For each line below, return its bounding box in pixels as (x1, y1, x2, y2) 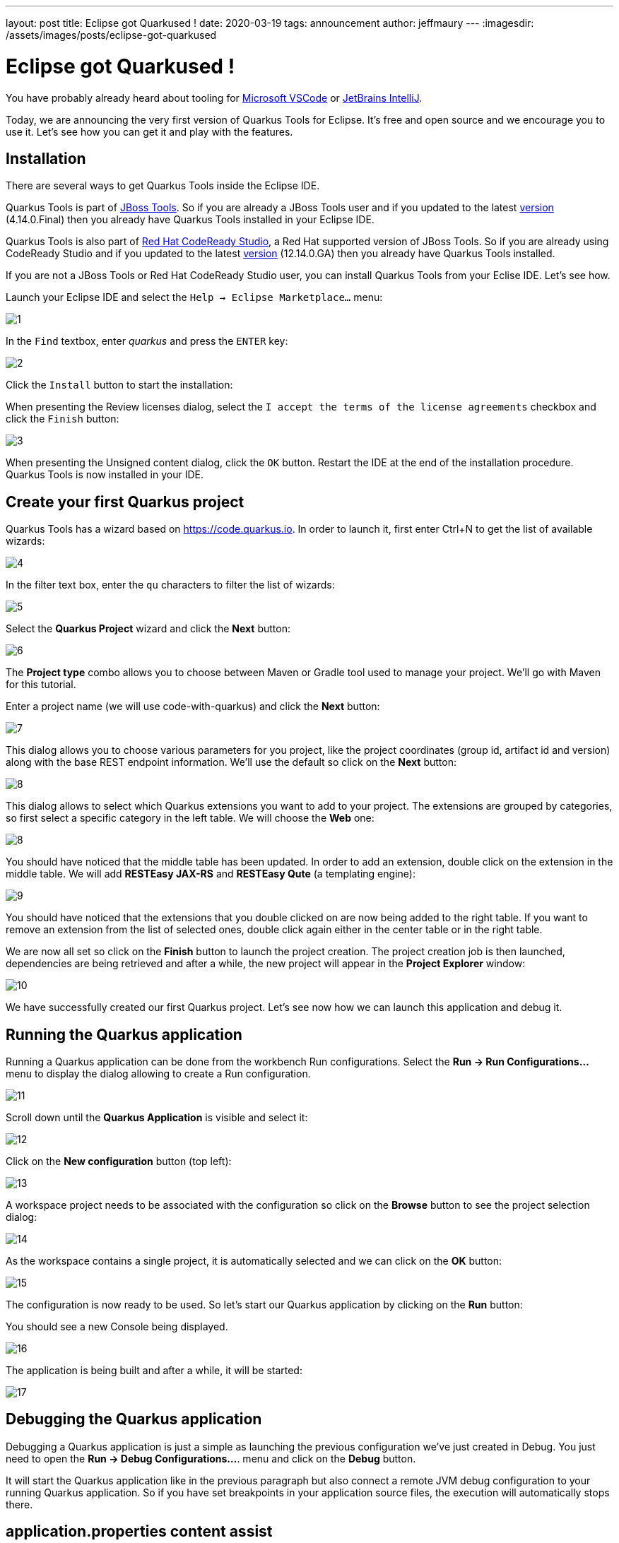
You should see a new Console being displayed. (6, 1320, 228, 1333)
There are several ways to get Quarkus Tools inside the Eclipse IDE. (6, 179, 320, 192)
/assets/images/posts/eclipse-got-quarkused (6, 29, 217, 41)
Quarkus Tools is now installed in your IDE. (6, 468, 204, 481)
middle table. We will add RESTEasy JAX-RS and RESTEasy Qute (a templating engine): (6, 868, 415, 880)
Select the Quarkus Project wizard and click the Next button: (6, 622, 290, 635)
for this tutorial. (6, 678, 76, 691)
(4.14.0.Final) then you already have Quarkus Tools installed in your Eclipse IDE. (6, 213, 375, 226)
